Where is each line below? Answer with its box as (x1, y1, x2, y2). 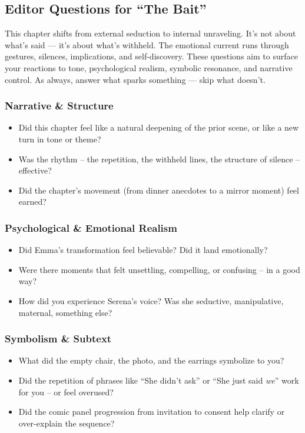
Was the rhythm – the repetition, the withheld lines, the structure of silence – (18, 152, 300, 165)
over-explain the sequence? (18, 417, 115, 429)
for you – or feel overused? (18, 385, 114, 398)
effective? (18, 164, 52, 176)
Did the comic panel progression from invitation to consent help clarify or (18, 405, 285, 418)
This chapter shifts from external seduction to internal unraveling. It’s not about (5, 27, 296, 39)
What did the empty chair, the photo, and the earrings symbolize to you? (18, 354, 284, 367)
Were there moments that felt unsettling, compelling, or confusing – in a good (18, 263, 300, 275)
